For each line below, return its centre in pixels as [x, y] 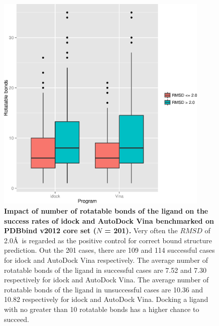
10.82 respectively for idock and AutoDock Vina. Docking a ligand [106, 299]
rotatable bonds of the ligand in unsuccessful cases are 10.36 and [104, 289]
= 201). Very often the [141, 230]
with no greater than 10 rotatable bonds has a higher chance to [102, 309]
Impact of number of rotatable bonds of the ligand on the [106, 210]
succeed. [17, 319]
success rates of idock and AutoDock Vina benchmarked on [109, 220]
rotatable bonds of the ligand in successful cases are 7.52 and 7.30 [105, 270]
